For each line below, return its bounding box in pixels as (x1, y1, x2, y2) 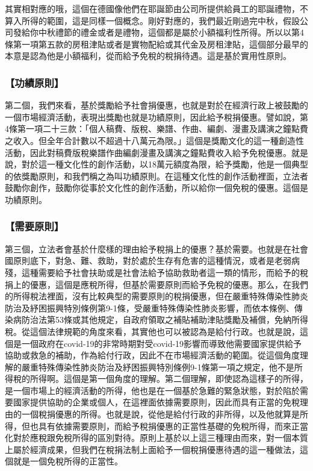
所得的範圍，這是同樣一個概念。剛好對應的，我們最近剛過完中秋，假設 (21, 14, 300, 27)
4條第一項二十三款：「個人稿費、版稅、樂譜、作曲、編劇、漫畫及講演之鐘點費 (5, 122, 308, 135)
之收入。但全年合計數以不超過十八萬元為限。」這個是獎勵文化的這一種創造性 (5, 134, 304, 146)
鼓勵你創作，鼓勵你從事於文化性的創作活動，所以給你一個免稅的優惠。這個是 (5, 181, 308, 194)
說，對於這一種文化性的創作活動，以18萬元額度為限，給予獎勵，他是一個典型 (5, 158, 308, 170)
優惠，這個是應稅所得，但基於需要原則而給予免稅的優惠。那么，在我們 (29, 278, 308, 290)
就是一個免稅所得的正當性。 (13, 455, 123, 467)
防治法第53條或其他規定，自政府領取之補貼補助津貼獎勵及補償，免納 (21, 313, 291, 326)
